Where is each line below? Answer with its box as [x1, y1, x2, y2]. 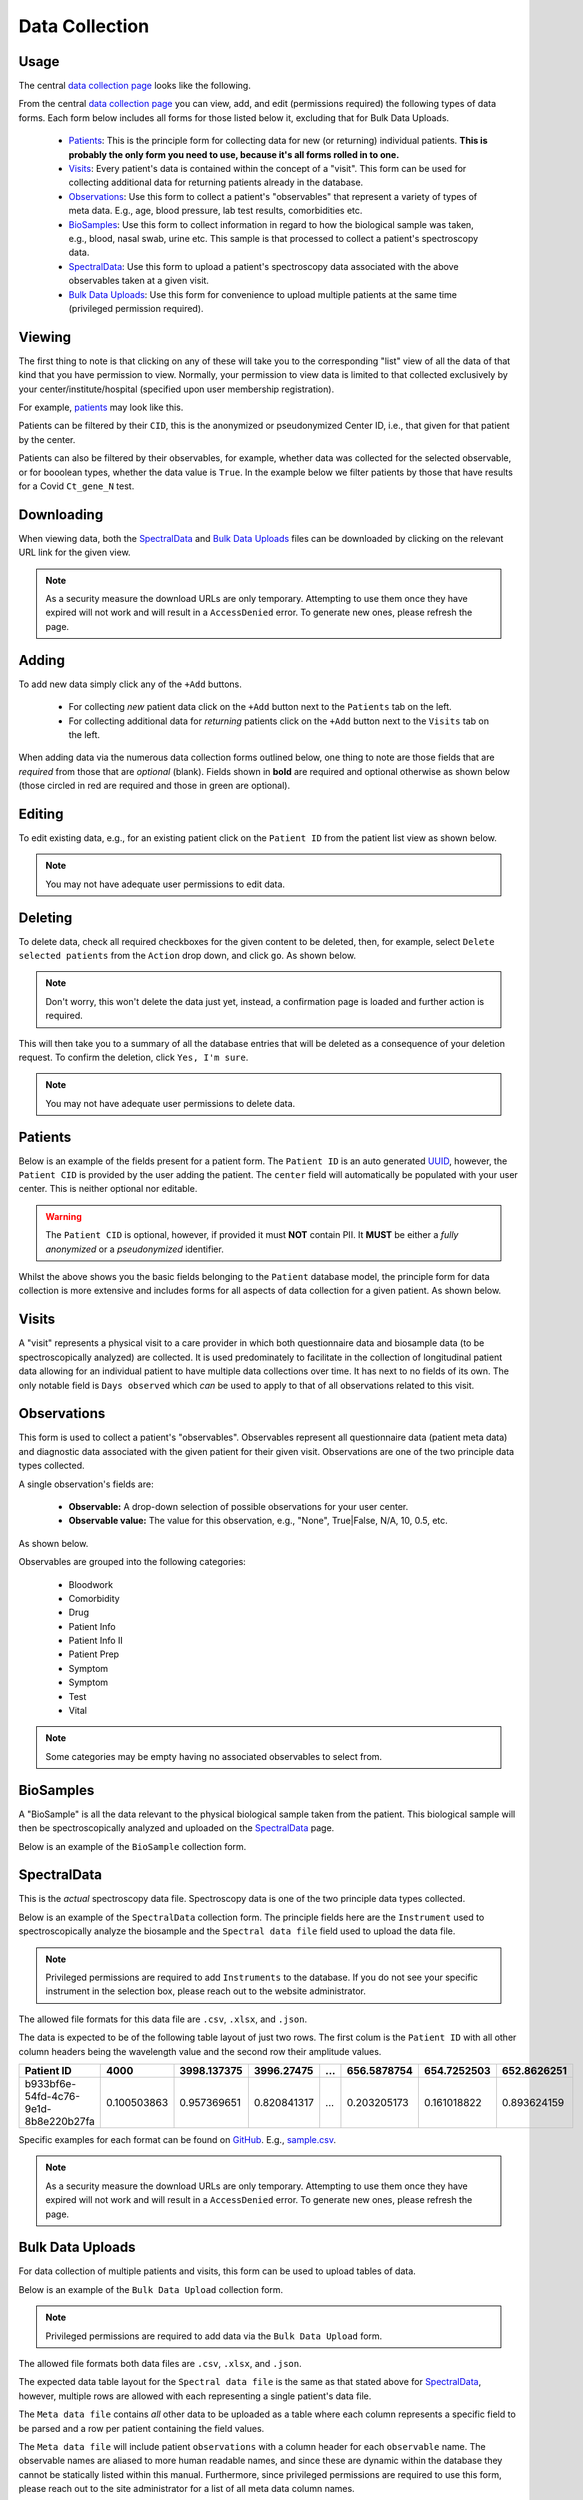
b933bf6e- [24, 2076, 77, 2090]
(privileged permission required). [68, 302, 204, 314]
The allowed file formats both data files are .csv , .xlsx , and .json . [18, 2357, 302, 2369]
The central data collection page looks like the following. [18, 80, 252, 92]
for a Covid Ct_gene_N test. [18, 480, 135, 492]
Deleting [18, 909, 73, 926]
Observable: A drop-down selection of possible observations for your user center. [68, 1500, 409, 1512]
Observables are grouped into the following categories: [18, 1556, 247, 1568]
